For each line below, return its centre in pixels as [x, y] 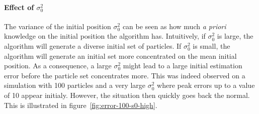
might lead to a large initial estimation [183, 66]
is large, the [235, 36]
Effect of [19, 7]
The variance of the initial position [58, 26]
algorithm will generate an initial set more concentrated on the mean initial [120, 55]
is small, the [211, 45]
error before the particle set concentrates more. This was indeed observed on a [125, 75]
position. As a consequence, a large [58, 66]
